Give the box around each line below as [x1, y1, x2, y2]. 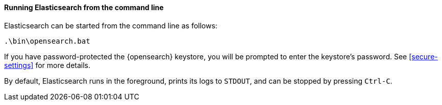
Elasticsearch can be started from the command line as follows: [4, 21, 217, 30]
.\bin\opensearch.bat [4, 37, 90, 45]
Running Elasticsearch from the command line [4, 3, 164, 12]
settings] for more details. [4, 60, 91, 69]
